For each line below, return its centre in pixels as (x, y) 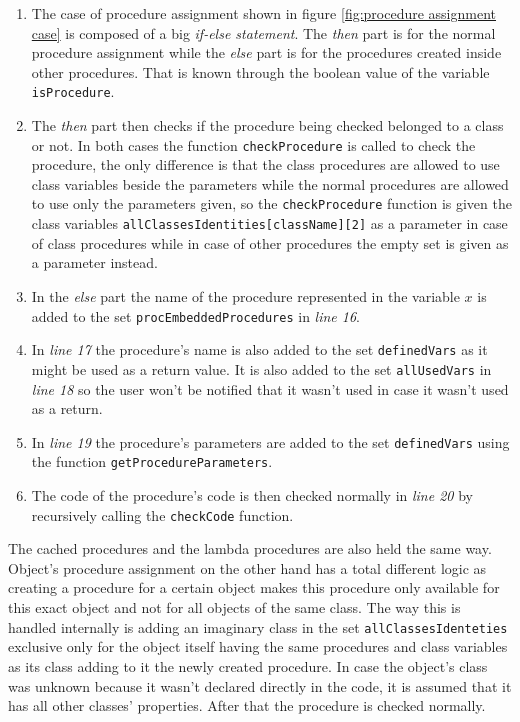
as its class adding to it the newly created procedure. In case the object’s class (248, 665)
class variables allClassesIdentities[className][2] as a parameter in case (269, 223)
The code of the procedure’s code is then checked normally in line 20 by (252, 495)
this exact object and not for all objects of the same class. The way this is (234, 607)
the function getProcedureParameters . (152, 461)
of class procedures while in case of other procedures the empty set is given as (270, 242)
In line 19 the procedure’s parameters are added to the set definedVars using (270, 441)
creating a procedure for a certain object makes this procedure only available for (254, 587)
